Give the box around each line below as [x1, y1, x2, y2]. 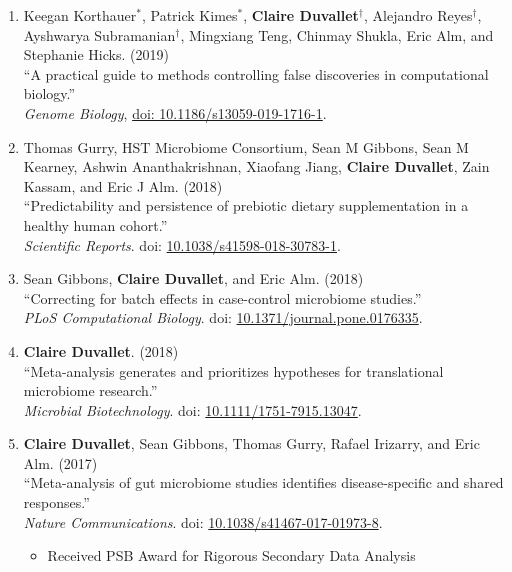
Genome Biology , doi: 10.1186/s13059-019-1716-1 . [23, 102, 327, 123]
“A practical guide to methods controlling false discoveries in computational [23, 63, 489, 84]
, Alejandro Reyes [364, 5, 473, 25]
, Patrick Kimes [141, 5, 238, 25]
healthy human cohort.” [23, 214, 168, 235]
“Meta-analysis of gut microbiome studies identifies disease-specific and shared [23, 472, 504, 493]
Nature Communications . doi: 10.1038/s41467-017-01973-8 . [23, 511, 383, 532]
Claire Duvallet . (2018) [23, 340, 179, 361]
